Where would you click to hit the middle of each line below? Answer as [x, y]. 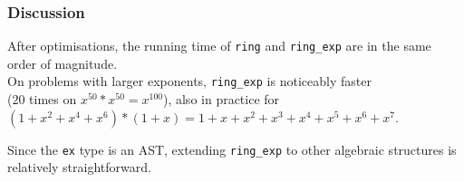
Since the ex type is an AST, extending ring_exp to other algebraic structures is [232, 149]
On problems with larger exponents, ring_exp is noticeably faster [189, 81]
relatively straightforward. [79, 167]
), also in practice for [221, 99]
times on [53, 99]
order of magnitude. [63, 63]
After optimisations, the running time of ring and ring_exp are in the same [219, 46]
